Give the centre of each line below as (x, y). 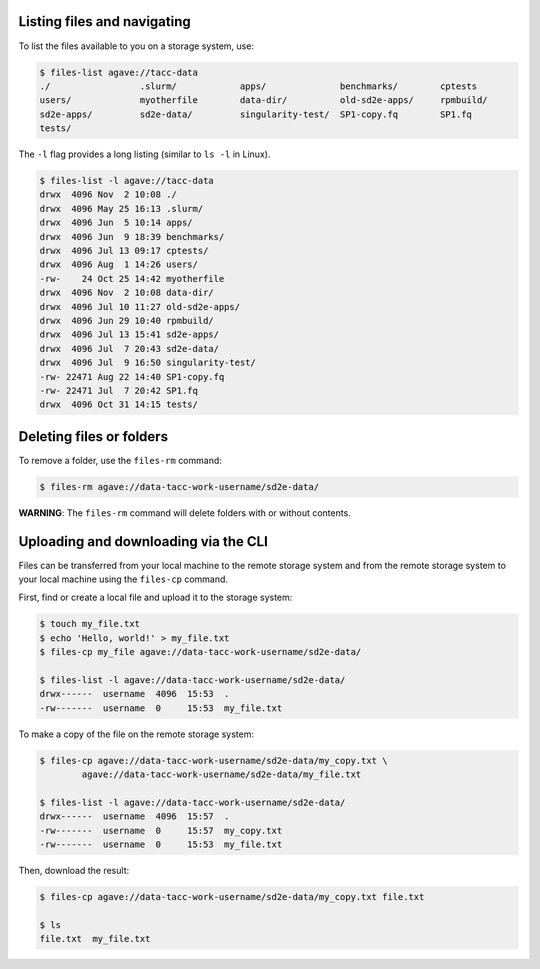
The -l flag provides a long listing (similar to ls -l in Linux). (144, 154)
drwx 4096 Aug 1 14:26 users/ (119, 264)
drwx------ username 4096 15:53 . (134, 694)
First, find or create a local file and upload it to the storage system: (155, 597)
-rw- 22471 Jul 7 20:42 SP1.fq (119, 390)
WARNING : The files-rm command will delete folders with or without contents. (185, 512)
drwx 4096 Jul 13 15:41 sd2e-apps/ (129, 334)
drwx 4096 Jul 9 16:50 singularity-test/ (148, 363)
